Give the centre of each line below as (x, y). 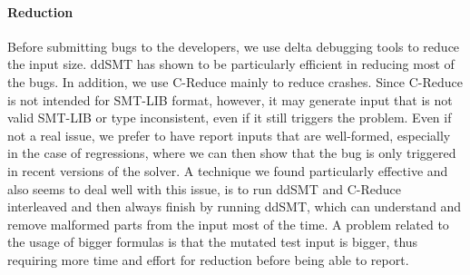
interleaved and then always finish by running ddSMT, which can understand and (235, 206)
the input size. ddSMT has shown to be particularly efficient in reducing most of (231, 64)
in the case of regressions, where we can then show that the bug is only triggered (232, 153)
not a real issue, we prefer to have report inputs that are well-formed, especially (229, 135)
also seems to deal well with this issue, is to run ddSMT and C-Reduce (204, 188)
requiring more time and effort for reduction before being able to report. (208, 259)
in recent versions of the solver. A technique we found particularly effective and (228, 170)
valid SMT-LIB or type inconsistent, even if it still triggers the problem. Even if (230, 118)
